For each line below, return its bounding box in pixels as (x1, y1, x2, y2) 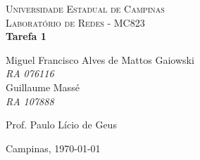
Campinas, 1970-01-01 (6, 140, 101, 155)
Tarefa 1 (6, 29, 46, 44)
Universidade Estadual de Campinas (6, 1, 165, 15)
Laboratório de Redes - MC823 (6, 15, 145, 29)
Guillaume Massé (6, 79, 80, 94)
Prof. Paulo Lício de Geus (6, 117, 117, 132)
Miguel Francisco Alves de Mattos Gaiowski (6, 52, 194, 67)
